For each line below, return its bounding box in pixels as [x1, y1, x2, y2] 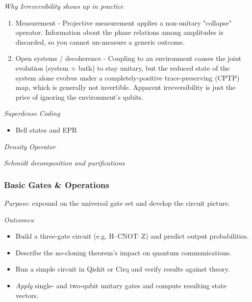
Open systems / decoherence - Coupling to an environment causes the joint [15, 53, 242, 63]
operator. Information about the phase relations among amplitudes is [15, 27, 224, 37]
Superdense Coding [4, 108, 60, 118]
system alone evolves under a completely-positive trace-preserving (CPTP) [15, 72, 240, 82]
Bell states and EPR [15, 124, 77, 135]
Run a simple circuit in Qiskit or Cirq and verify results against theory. [15, 264, 230, 274]
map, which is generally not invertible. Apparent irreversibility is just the [15, 82, 236, 92]
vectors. [15, 290, 39, 300]
